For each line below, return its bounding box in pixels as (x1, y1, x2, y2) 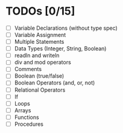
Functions (14, 114, 40, 121)
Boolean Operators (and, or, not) (14, 79, 95, 86)
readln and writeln (14, 52, 60, 59)
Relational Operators (14, 86, 66, 94)
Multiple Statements (14, 38, 65, 46)
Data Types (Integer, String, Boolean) (14, 45, 107, 52)
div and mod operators (14, 59, 72, 66)
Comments (14, 66, 42, 73)
